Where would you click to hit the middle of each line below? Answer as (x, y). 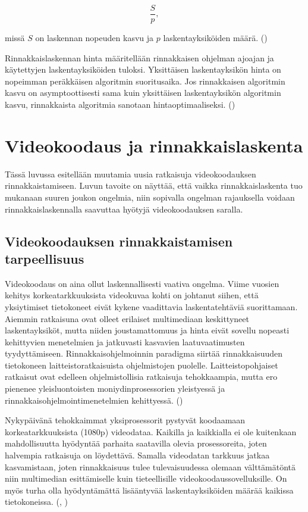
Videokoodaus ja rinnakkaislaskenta (154, 145)
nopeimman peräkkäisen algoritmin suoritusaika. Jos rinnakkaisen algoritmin (145, 81)
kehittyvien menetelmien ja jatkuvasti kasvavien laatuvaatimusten (125, 341)
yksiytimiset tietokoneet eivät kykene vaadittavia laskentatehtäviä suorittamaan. (151, 306)
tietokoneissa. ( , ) (36, 502)
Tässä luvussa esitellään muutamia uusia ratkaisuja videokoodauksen (131, 174)
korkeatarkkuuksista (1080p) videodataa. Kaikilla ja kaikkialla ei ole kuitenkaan (151, 431)
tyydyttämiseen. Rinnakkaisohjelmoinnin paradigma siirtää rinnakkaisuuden (144, 353)
